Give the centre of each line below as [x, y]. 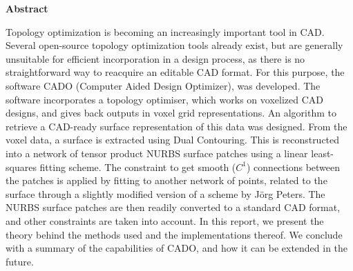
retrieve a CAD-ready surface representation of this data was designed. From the [176, 126]
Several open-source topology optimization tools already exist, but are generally [174, 45]
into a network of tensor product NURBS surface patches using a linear [157, 153]
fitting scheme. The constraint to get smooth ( [138, 167]
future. [20, 261]
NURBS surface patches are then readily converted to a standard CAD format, [173, 207]
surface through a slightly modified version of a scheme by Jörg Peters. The [165, 193]
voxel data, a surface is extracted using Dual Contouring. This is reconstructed [173, 140]
